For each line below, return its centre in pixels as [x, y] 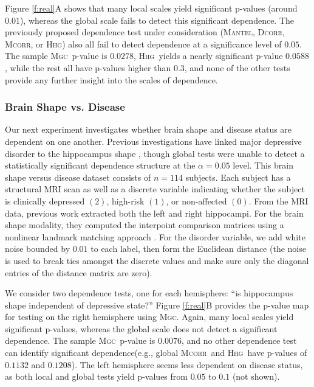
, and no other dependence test [239, 340]
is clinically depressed [45, 200]
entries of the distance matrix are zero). [79, 272]
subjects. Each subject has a [238, 177]
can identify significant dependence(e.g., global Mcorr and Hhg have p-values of [156, 353]
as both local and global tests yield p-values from [96, 376]
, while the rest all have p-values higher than [88, 67]
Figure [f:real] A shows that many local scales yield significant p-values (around [151, 8]
